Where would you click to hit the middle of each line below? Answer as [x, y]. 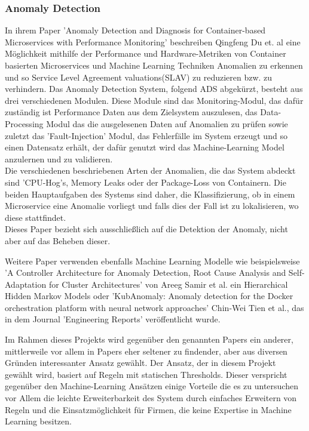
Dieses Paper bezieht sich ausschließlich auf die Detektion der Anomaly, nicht [146, 229]
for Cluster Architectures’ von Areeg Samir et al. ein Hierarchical [168, 284]
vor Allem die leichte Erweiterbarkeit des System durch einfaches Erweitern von [151, 398]
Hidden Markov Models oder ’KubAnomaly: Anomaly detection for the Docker [149, 296]
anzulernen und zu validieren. [59, 158]
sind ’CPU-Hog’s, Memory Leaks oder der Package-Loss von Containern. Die [146, 182]
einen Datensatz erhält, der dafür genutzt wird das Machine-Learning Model [145, 147]
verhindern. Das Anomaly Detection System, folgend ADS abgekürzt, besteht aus [154, 89]
